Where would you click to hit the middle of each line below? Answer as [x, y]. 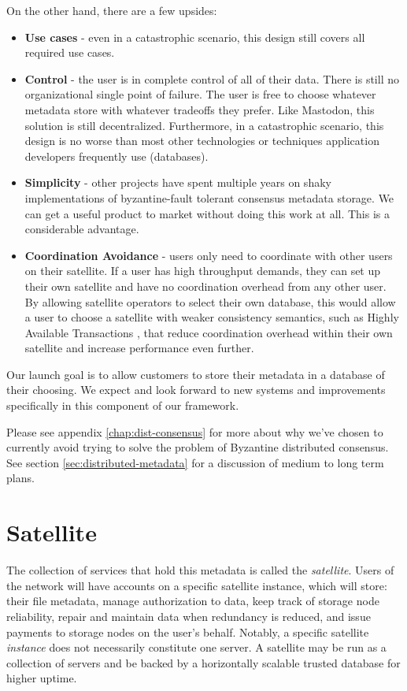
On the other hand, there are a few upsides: [112, 10]
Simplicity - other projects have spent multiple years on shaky [178, 182]
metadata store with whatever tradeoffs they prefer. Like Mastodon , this [200, 109]
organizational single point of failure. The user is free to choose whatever [200, 94]
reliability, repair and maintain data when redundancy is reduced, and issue [189, 616]
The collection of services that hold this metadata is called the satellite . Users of [200, 570]
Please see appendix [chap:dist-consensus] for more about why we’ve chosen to [195, 431]
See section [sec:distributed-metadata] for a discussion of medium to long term [195, 462]
